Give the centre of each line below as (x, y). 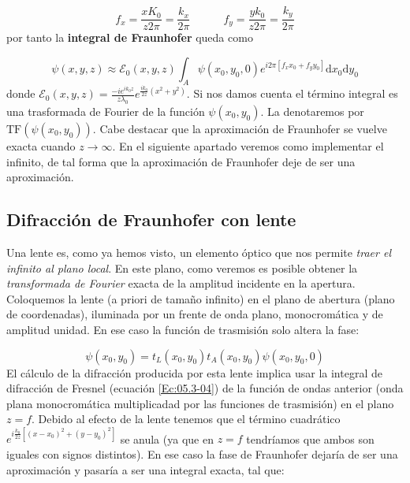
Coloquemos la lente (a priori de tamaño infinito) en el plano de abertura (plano (201, 298)
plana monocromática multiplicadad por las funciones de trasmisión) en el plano (200, 403)
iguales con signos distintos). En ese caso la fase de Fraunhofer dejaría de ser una (202, 453)
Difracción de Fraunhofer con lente (151, 219)
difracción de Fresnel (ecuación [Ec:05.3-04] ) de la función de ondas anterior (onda (205, 388)
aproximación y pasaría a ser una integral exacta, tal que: (145, 469)
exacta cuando (41, 145)
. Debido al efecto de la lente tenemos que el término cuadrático (186, 419)
